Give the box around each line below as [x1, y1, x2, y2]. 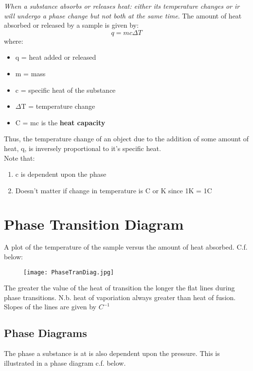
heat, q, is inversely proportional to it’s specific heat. [4, 143, 161, 153]
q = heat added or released [15, 52, 96, 62]
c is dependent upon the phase [15, 169, 107, 179]
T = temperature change [21, 101, 95, 111]
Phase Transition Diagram [4, 214, 184, 234]
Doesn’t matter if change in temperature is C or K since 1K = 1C [15, 185, 212, 195]
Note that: [4, 152, 35, 163]
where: [4, 35, 23, 46]
